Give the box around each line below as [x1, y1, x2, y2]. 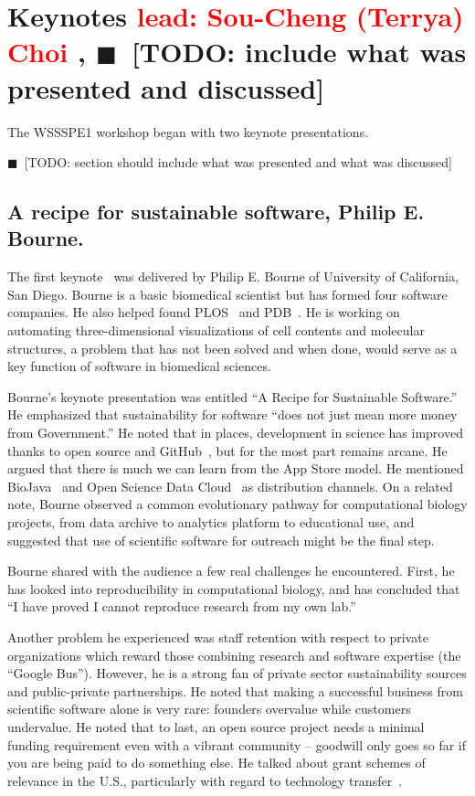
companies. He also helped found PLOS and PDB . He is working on [7, 302, 400, 322]
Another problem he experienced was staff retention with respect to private [7, 627, 428, 646]
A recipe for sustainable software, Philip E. [7, 197, 425, 226]
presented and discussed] [7, 69, 325, 106]
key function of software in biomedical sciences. [7, 356, 271, 376]
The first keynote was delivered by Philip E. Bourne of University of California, [7, 267, 459, 286]
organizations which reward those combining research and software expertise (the [7, 645, 461, 664]
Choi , [7, 33, 86, 70]
